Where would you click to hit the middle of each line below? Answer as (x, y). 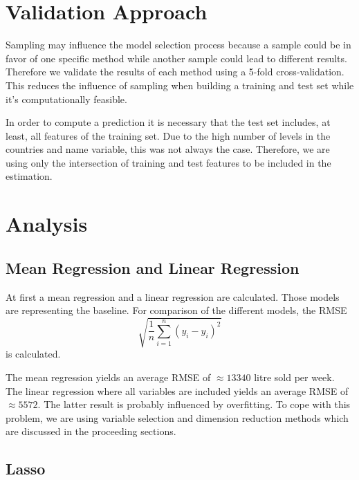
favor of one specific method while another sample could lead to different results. (176, 58)
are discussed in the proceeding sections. (91, 431)
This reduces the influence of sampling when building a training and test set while (180, 85)
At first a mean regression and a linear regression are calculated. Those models (173, 296)
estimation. (29, 176)
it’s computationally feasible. (66, 99)
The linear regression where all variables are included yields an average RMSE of (177, 390)
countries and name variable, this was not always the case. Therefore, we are (168, 149)
